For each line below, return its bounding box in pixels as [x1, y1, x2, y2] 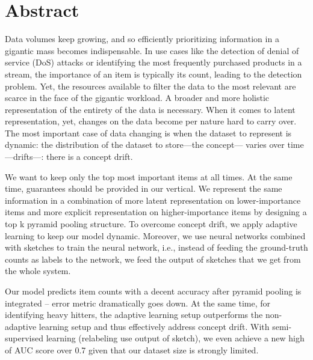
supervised [5, 332, 43, 344]
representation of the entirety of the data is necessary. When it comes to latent [5, 103, 296, 115]
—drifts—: [5, 150, 44, 163]
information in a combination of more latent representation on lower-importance [5, 194, 301, 206]
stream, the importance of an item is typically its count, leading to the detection [5, 67, 302, 80]
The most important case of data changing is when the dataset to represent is [5, 126, 292, 139]
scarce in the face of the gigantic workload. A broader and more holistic [5, 91, 269, 104]
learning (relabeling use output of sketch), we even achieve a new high [46, 332, 305, 344]
